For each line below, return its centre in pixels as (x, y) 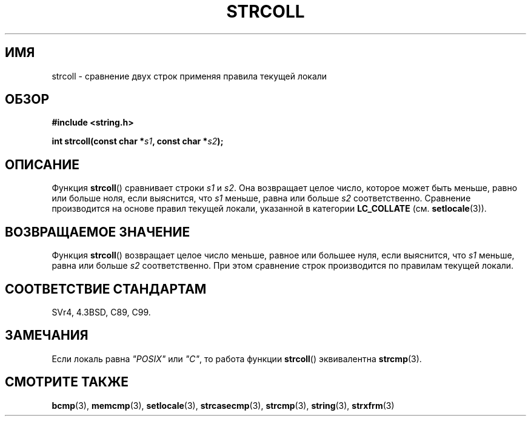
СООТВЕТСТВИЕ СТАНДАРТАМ (106, 289)
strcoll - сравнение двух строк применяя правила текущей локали (189, 76)
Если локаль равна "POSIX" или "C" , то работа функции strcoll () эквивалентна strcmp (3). (237, 359)
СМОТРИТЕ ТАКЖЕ (67, 382)
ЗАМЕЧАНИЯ (47, 335)
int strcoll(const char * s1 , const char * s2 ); (138, 141)
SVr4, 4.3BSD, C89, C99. (101, 312)
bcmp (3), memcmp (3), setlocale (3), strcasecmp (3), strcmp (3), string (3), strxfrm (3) (223, 405)
